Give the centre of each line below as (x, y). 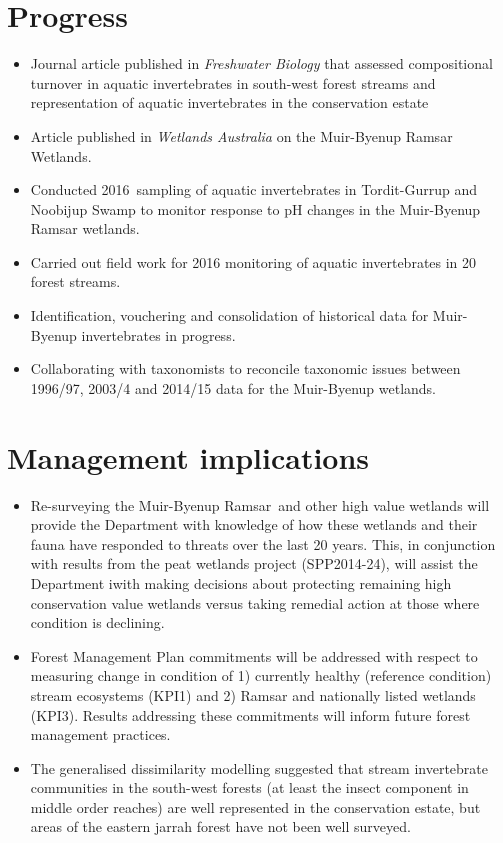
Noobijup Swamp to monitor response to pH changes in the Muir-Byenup (255, 208)
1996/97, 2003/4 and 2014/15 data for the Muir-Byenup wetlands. (233, 387)
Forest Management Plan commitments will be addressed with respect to (254, 655)
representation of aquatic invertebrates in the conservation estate (229, 102)
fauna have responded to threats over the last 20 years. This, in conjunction (263, 543)
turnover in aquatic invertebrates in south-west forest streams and (233, 82)
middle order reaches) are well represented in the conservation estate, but (255, 806)
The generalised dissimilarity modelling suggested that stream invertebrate (259, 767)
